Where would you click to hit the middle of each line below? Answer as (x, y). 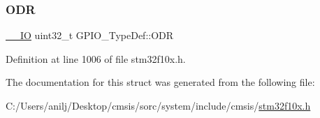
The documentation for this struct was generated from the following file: (160, 82)
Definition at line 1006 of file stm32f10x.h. (96, 58)
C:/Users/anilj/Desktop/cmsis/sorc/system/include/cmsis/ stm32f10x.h (158, 105)
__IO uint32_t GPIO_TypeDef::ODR (90, 35)
